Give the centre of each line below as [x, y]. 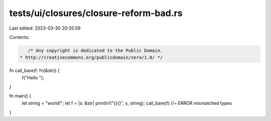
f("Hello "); [33, 77]
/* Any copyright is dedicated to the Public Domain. [95, 50]
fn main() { [20, 96]
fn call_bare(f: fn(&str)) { [34, 71]
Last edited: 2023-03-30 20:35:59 [45, 28]
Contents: [19, 37]
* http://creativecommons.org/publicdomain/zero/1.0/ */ [91, 57]
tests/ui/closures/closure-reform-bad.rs [96, 13]
